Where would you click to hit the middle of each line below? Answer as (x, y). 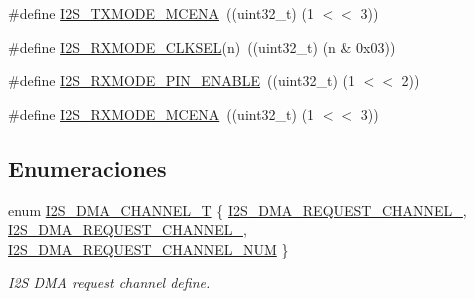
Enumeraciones (87, 167)
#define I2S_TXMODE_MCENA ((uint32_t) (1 (161, 13)
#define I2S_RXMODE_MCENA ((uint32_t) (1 (161, 113)
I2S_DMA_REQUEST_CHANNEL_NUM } (148, 248)
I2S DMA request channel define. (109, 282)
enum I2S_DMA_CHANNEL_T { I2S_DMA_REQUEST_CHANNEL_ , (237, 209)
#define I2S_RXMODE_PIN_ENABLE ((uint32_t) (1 (181, 80)
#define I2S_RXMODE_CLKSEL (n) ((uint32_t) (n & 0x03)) (202, 46)
